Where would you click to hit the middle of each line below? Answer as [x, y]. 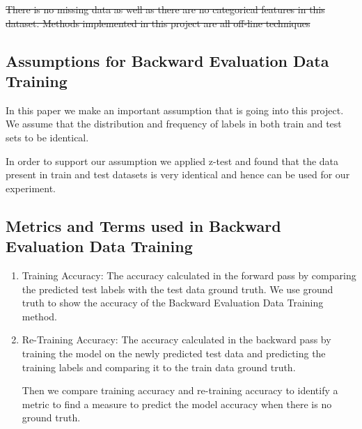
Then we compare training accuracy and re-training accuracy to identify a [180, 390]
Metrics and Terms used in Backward [143, 225]
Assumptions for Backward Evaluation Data [167, 60]
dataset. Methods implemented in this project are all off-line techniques [158, 23]
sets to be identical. [47, 137]
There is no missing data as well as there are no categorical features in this [165, 9]
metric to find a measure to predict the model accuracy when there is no [177, 404]
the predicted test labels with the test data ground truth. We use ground [178, 289]
